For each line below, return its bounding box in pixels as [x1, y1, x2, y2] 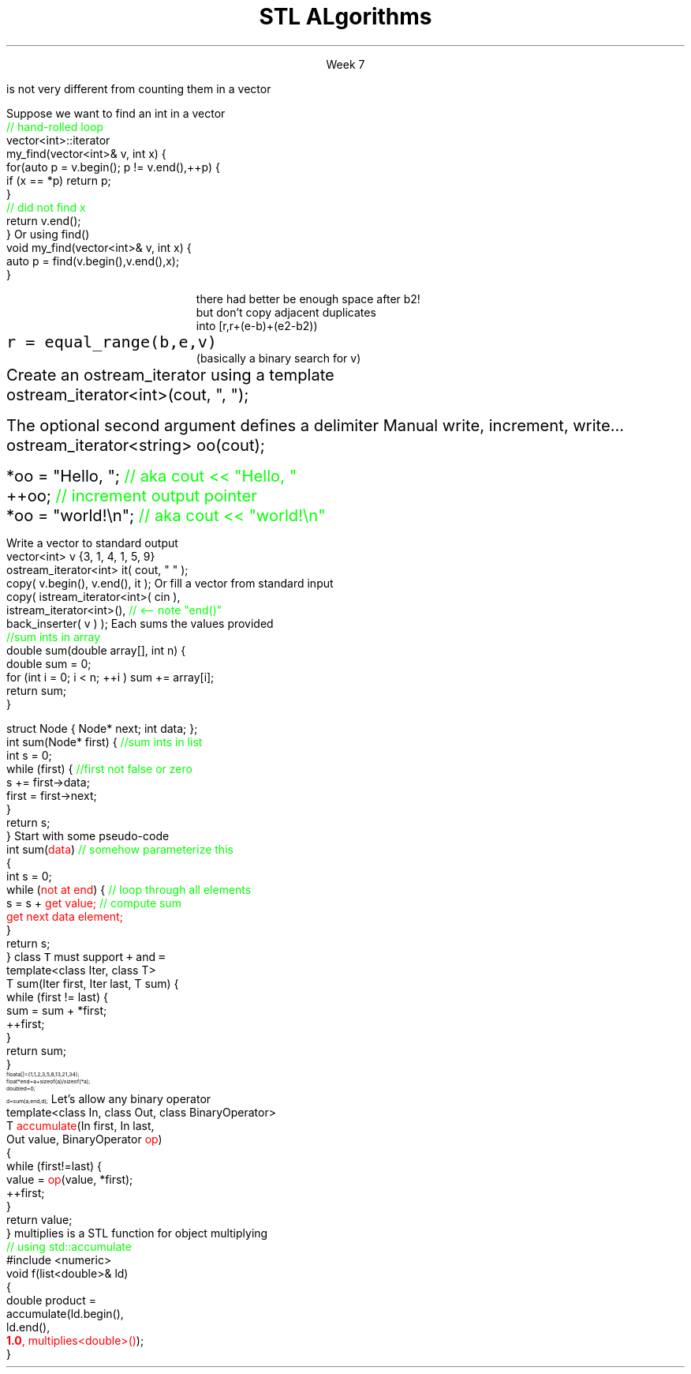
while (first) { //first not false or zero [6, 761, 192, 775]
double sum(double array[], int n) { [6, 643, 186, 657]
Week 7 [326, 57, 365, 71]
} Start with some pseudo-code [6, 828, 170, 843]
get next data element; [6, 909, 123, 923]
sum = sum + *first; [6, 1003, 107, 1017]
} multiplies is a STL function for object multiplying [6, 1226, 268, 1240]
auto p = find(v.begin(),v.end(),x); [6, 253, 180, 268]
